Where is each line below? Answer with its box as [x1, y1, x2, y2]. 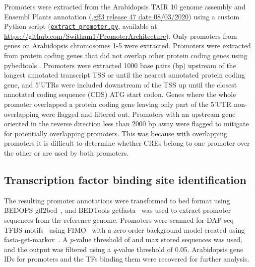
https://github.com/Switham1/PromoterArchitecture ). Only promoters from [4, 30, 237, 41]
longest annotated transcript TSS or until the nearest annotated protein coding [4, 70, 245, 80]
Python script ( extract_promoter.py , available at [4, 21, 157, 31]
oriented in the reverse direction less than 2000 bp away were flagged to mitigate [4, 118, 249, 129]
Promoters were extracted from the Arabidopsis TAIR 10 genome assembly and [4, 1, 246, 11]
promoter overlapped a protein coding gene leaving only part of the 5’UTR [4, 99, 232, 109]
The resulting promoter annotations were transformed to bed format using [4, 195, 230, 205]
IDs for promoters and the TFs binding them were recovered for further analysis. [4, 254, 250, 264]
